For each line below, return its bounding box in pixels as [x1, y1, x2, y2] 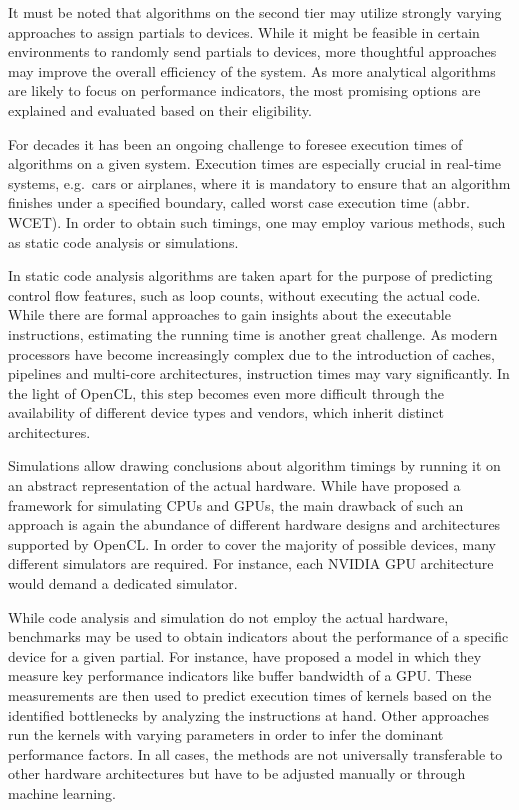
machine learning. [8, 782, 116, 803]
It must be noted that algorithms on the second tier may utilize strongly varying [8, 2, 502, 22]
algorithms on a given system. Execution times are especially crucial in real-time [8, 153, 502, 174]
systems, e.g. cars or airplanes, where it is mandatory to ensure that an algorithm [8, 172, 511, 193]
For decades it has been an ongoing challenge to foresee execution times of [8, 133, 463, 154]
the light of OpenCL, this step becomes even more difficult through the [8, 382, 445, 403]
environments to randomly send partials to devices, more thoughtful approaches [8, 41, 497, 62]
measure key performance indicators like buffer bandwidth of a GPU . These [8, 665, 472, 686]
